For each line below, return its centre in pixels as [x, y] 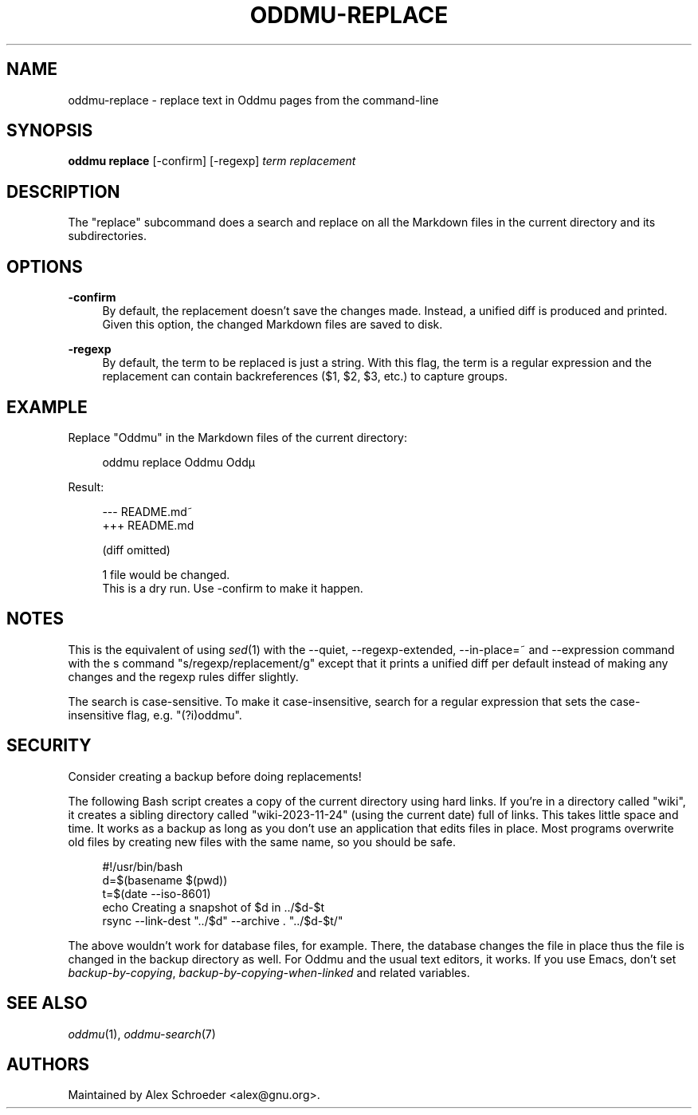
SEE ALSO [47, 1003]
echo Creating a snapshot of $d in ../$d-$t [214, 907]
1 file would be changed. [166, 574]
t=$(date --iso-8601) [157, 893]
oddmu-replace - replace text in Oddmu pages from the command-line [253, 100]
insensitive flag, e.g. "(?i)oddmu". [155, 715]
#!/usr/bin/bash [143, 866]
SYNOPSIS [50, 131]
